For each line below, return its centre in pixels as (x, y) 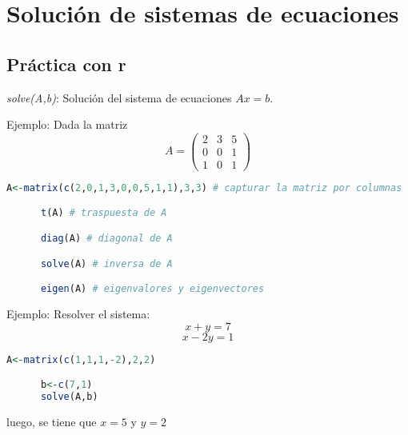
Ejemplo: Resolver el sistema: (78, 313)
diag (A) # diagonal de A (106, 238)
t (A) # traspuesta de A (104, 213)
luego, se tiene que (52, 421)
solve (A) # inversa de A (106, 263)
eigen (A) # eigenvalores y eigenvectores (152, 289)
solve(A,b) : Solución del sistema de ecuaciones (119, 97)
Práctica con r (66, 64)
